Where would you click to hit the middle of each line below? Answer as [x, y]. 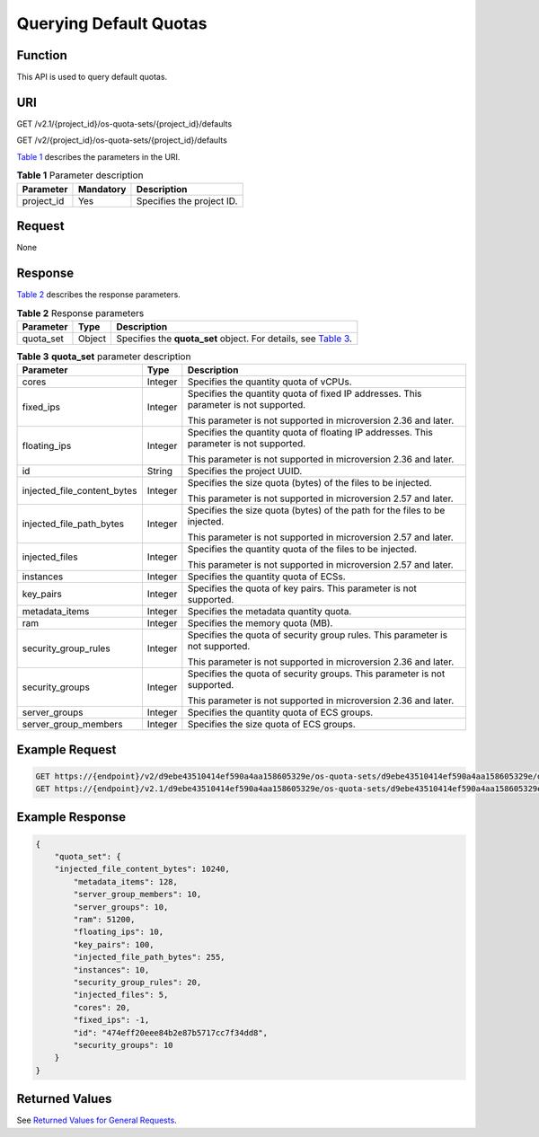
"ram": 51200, [104, 920]
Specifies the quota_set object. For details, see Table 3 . [234, 339]
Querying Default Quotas [112, 23]
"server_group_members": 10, [137, 895]
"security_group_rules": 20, [137, 982]
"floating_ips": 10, [119, 932]
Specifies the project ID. [187, 200]
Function [42, 55]
